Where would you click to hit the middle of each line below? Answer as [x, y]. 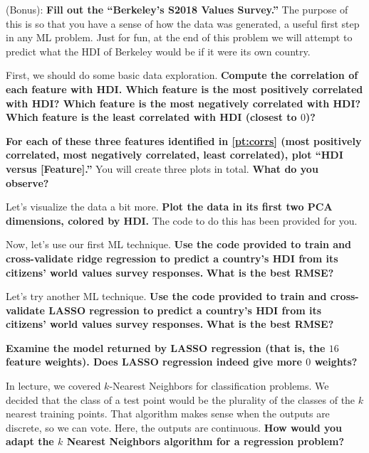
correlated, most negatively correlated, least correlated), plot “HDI [175, 155]
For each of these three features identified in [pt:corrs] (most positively [184, 140]
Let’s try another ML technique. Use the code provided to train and [166, 296]
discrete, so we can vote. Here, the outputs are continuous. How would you [174, 427]
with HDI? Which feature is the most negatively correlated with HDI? [183, 103]
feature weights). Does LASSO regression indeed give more [154, 362]
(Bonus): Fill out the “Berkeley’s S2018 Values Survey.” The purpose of [177, 9]
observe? [27, 182]
